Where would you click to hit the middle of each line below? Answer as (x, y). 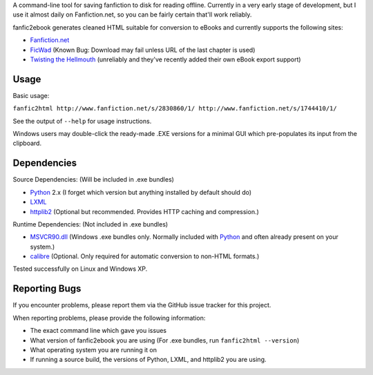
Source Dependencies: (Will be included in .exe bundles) (93, 180)
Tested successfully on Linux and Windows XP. (80, 269)
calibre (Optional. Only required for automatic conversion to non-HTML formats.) (145, 256)
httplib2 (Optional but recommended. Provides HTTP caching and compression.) (144, 211)
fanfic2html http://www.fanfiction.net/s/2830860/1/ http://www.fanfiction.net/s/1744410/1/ (175, 108)
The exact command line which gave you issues (98, 331)
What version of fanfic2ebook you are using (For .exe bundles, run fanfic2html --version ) (165, 340)
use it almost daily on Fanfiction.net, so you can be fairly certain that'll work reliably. (132, 15)
